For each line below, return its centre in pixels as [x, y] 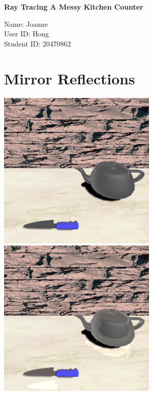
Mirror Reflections [70, 78]
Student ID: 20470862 [37, 43]
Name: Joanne [26, 23]
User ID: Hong [26, 34]
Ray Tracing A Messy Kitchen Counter [74, 7]
